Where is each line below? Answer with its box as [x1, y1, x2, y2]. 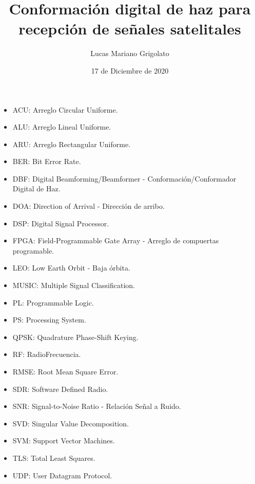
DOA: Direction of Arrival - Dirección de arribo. [12, 201, 165, 211]
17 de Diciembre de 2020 [91, 65, 169, 76]
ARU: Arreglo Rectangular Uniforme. [12, 138, 131, 149]
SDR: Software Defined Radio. [12, 383, 108, 394]
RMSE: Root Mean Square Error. [12, 366, 119, 377]
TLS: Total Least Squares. [12, 452, 95, 463]
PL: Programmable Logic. [12, 297, 94, 308]
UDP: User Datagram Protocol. [12, 470, 112, 480]
